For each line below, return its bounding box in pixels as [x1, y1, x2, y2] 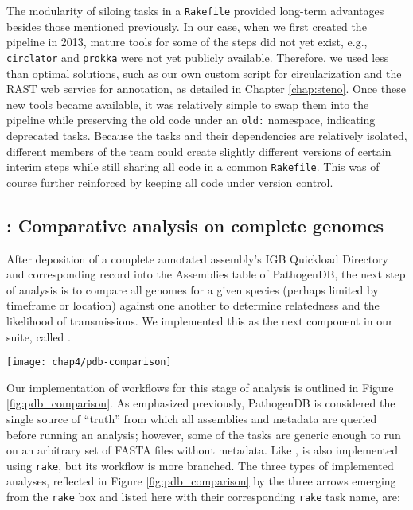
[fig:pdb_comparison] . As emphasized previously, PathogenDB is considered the [6, 395, 395, 411]
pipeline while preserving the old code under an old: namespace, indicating [6, 111, 376, 128]
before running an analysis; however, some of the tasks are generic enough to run [6, 426, 401, 442]
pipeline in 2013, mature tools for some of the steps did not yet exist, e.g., [6, 33, 368, 50]
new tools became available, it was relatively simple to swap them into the [6, 95, 369, 112]
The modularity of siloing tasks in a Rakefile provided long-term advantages [6, 2, 384, 18]
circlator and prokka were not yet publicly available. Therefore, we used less [6, 49, 389, 65]
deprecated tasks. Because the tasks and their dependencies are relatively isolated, [6, 127, 407, 143]
